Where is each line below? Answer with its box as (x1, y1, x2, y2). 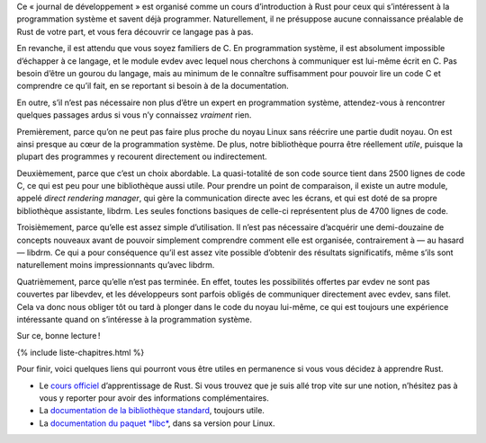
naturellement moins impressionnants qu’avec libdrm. (16, 260, 215, 270)
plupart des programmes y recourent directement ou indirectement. (16, 151, 267, 162)
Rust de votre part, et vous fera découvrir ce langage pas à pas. (16, 26, 254, 37)
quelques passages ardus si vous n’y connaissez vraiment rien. (16, 110, 252, 120)
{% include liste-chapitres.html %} (16, 347, 145, 358)
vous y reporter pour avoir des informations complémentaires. (39, 392, 270, 403)
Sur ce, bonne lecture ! (16, 331, 101, 341)
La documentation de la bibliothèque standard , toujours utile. (39, 405, 265, 416)
